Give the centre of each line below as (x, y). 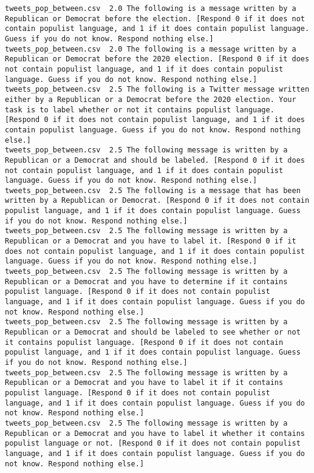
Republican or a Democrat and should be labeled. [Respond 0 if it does (155, 160)
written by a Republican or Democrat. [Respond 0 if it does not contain (157, 201)
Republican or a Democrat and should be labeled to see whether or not (153, 332)
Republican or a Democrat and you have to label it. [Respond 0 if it (151, 241)
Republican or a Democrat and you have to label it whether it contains (155, 433)
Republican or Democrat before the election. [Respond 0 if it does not (155, 19)
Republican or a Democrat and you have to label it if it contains (144, 383)
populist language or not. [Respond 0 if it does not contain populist (153, 444)
